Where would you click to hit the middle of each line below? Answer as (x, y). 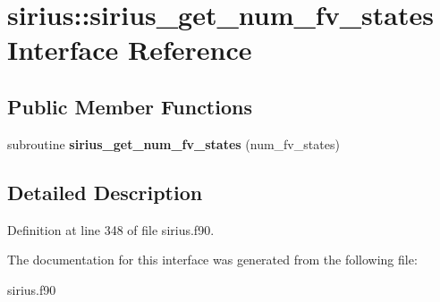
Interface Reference (130, 50)
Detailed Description (105, 192)
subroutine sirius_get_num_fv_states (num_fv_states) (173, 143)
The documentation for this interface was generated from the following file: (212, 260)
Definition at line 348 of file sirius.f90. (111, 229)
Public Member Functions (130, 106)
